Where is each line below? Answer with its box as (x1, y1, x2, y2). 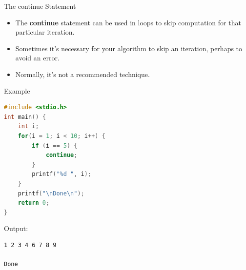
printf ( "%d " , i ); (32, 171, 92, 178)
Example (4, 85, 30, 96)
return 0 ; (18, 199, 50, 207)
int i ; (18, 123, 39, 130)
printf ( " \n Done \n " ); (18, 190, 84, 197)
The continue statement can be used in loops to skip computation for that (15, 17, 241, 27)
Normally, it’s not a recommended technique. (15, 69, 150, 79)
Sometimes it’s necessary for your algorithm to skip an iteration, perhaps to (15, 43, 243, 53)
